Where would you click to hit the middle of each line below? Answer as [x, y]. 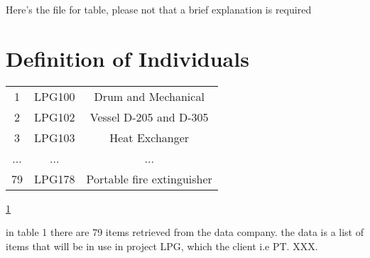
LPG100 [55, 96]
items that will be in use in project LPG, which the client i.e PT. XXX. [162, 246]
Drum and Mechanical [149, 96]
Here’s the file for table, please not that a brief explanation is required [159, 9]
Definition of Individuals [127, 58]
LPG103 [55, 137]
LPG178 [55, 178]
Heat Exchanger [149, 137]
